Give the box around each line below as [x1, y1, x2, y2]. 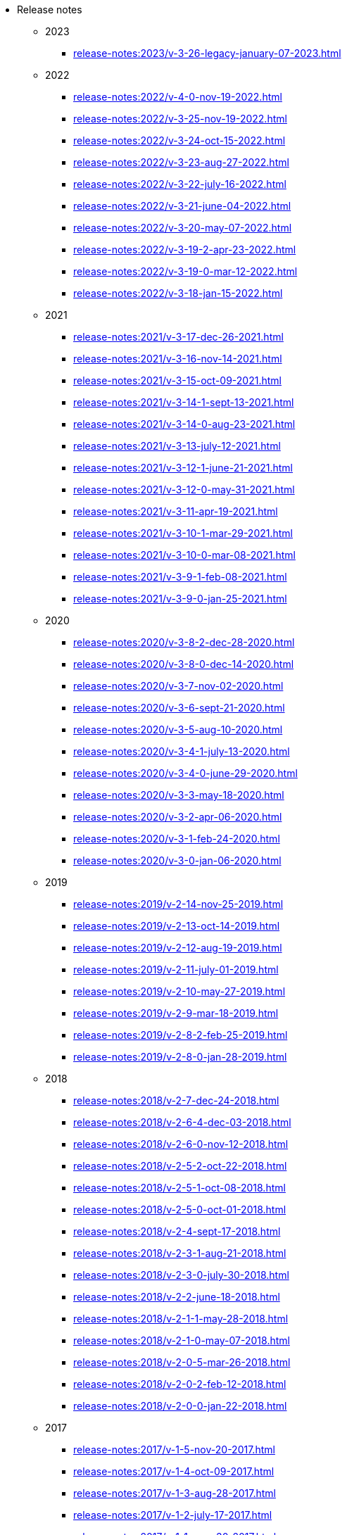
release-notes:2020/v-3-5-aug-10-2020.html [73, 724, 283, 735]
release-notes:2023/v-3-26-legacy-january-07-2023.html [73, 47, 341, 59]
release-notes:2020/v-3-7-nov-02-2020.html [73, 680, 284, 692]
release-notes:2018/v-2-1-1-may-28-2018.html [73, 1313, 289, 1325]
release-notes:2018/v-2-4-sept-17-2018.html [73, 1225, 281, 1237]
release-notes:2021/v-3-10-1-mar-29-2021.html [73, 527, 294, 539]
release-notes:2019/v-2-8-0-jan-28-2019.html [73, 1051, 287, 1063]
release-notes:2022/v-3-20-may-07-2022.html [73, 222, 292, 234]
